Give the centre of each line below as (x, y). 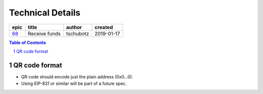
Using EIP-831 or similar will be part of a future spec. (74, 84)
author (74, 27)
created (103, 27)
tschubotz (78, 33)
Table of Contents (28, 42)
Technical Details (45, 13)
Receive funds (44, 33)
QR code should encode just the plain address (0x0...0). (77, 77)
